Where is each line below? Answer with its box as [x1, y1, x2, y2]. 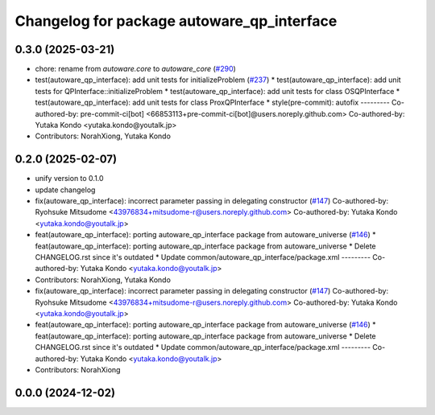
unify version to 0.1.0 [35, 174, 104, 183]
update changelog [35, 185, 96, 195]
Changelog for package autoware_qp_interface [14, 12, 338, 30]
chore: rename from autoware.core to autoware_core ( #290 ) [35, 64, 237, 74]
